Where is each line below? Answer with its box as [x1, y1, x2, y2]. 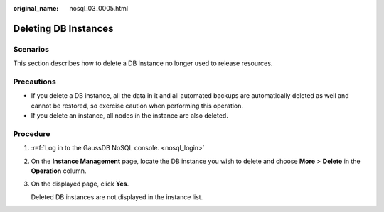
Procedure [13, 128, 50, 138]
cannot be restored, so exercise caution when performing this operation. [31, 101, 244, 110]
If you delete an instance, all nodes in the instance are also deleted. [31, 111, 229, 120]
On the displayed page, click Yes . [31, 179, 129, 188]
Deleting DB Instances [13, 22, 114, 35]
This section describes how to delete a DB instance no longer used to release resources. [13, 59, 273, 67]
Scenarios [13, 44, 50, 54]
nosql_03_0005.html [69, 4, 128, 12]
